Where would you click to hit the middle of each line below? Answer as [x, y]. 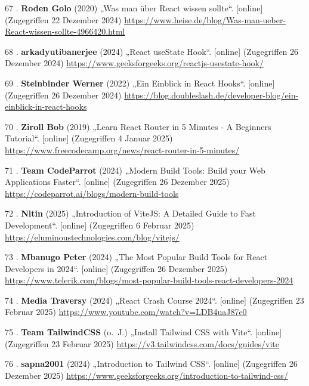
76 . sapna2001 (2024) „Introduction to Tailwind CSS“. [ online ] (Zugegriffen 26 [151, 364]
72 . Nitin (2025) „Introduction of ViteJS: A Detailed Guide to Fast [131, 213]
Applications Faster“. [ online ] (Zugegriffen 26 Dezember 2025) [117, 182]
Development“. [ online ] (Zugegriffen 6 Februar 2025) [100, 225]
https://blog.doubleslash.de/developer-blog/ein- [211, 95]
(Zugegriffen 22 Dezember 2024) [63, 19]
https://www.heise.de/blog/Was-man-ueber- [205, 19]
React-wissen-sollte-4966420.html [65, 31]
